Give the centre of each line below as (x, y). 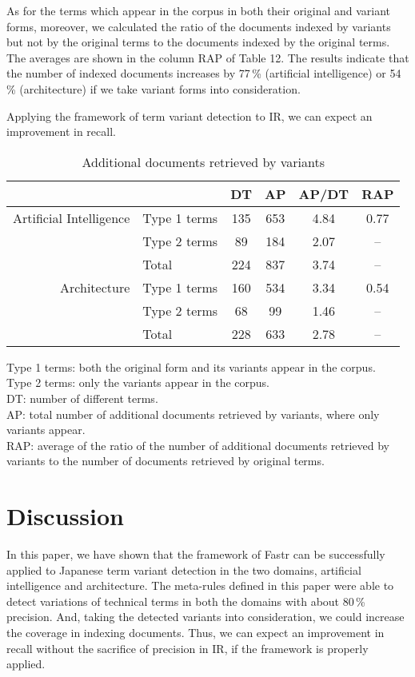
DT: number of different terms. (82, 398)
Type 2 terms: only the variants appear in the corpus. (138, 382)
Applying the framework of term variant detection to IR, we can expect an (190, 115)
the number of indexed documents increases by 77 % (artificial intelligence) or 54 (204, 73)
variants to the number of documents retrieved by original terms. (166, 461)
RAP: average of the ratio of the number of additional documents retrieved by (198, 445)
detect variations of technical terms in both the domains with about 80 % (186, 601)
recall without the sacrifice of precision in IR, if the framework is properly (188, 648)
